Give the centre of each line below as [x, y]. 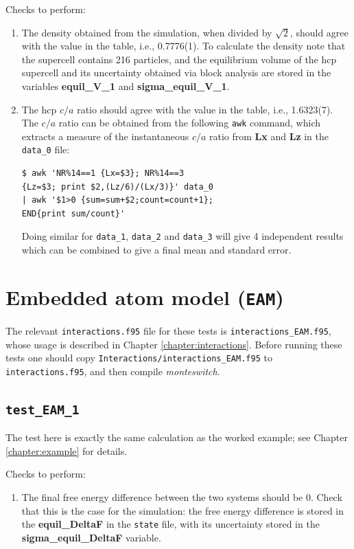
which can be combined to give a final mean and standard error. [156, 250]
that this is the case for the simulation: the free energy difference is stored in [183, 510]
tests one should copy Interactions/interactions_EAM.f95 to [139, 358]
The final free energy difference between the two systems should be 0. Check [182, 497]
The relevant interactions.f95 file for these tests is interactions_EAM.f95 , [168, 330]
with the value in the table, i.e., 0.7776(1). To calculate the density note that [184, 46]
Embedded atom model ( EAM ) [145, 296]
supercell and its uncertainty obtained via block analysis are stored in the [176, 72]
